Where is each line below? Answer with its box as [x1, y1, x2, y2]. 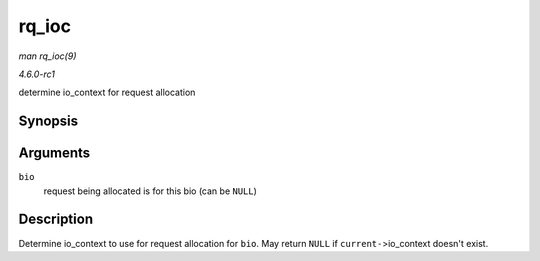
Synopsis [18, 113, 79, 130]
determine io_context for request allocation [18, 86, 196, 99]
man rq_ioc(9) [18, 50, 77, 62]
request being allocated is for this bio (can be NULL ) [43, 185, 257, 197]
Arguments [18, 145, 91, 162]
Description [18, 211, 94, 228]
